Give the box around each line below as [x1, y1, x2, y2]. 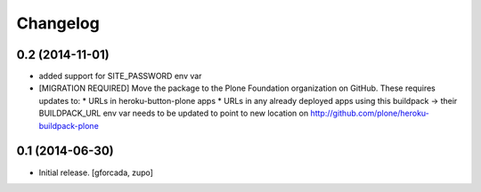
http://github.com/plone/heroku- [310, 108, 429, 119]
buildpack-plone [38, 120, 100, 131]
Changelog [16, 13, 100, 33]
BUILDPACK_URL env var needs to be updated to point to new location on [38, 108, 309, 119]
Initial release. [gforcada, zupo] [38, 167, 153, 178]
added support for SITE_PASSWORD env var [38, 71, 202, 82]
